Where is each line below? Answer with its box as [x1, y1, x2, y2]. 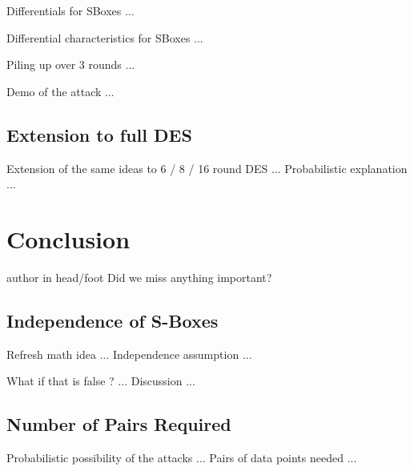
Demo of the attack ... [6, 83, 115, 99]
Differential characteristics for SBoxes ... [6, 29, 203, 46]
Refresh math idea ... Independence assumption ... [6, 345, 252, 362]
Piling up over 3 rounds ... [6, 56, 135, 73]
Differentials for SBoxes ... [6, 2, 135, 18]
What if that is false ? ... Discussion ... [6, 372, 195, 389]
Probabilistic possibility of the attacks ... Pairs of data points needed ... [6, 449, 357, 466]
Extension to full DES [6, 122, 192, 147]
